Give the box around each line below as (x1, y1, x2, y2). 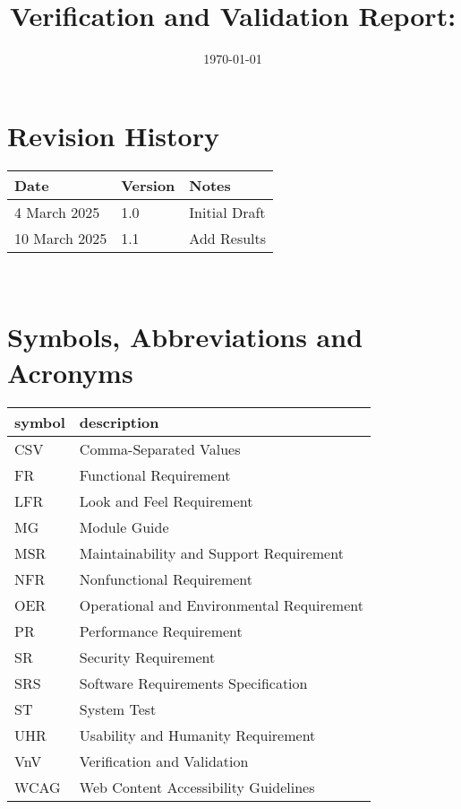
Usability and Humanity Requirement (79, 724, 316, 745)
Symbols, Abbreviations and (7, 318, 363, 355)
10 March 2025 (14, 227, 107, 248)
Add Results (189, 227, 267, 248)
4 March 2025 (14, 201, 100, 222)
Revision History (7, 117, 219, 153)
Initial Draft (189, 201, 266, 222)
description (79, 411, 159, 432)
